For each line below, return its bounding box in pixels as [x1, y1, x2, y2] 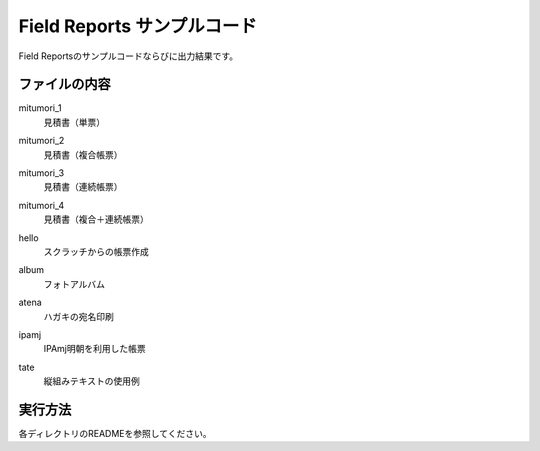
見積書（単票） [43, 116, 105, 128]
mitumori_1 [18, 102, 62, 114]
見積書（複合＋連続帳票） [43, 213, 149, 225]
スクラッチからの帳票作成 [43, 245, 149, 257]
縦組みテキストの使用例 [43, 375, 140, 387]
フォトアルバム [43, 278, 105, 290]
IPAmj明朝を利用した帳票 [43, 343, 146, 355]
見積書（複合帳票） [43, 148, 123, 160]
